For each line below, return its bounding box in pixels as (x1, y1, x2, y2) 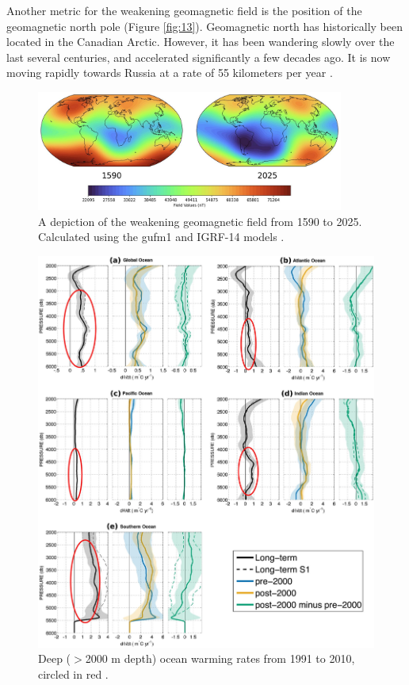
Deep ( (38, 650, 71, 667)
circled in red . (38, 665, 109, 682)
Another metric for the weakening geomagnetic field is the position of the (6, 2, 362, 18)
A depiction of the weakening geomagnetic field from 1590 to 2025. (38, 212, 362, 229)
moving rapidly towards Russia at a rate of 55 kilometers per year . (6, 64, 333, 81)
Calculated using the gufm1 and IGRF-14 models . (38, 228, 285, 245)
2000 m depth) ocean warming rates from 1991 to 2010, (85, 650, 355, 667)
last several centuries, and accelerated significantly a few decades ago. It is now (6, 48, 391, 65)
